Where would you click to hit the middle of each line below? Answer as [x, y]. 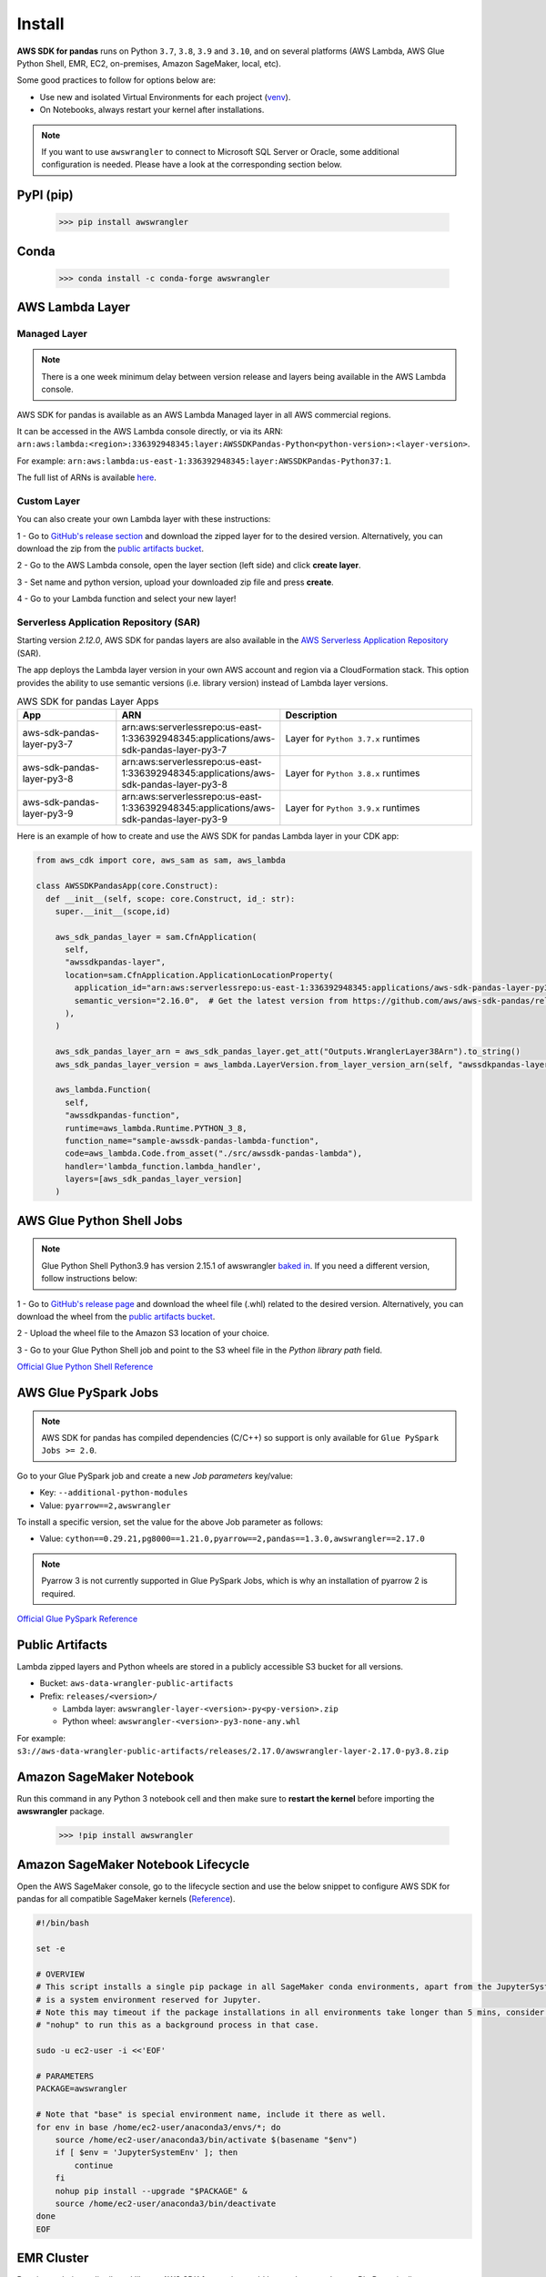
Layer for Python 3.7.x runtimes [353, 739]
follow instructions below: [90, 1279]
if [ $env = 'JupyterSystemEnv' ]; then [147, 2153]
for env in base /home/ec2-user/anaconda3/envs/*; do [158, 2127]
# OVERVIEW [60, 1974]
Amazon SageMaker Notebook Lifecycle [133, 1864]
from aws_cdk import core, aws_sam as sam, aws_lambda [161, 860]
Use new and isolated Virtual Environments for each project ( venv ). [165, 97]
